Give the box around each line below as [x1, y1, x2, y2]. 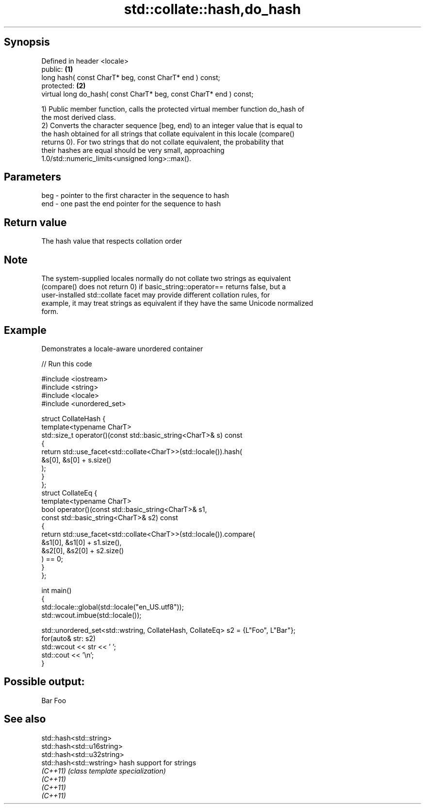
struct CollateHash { [41, 414, 106, 423]
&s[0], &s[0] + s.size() [41, 455, 112, 464]
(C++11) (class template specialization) [41, 766, 166, 775]
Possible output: [4, 676, 85, 688]
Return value [4, 216, 67, 229]
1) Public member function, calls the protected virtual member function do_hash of [41, 104, 305, 113]
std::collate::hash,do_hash [124, 1, 301, 17]
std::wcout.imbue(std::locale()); [41, 610, 142, 619]
